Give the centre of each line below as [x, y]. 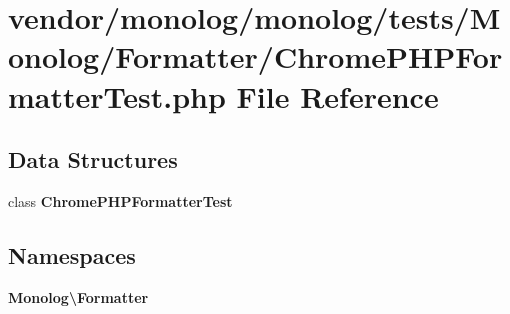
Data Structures [93, 159]
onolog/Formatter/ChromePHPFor [255, 56]
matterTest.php [117, 95]
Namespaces [72, 254]
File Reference [337, 95]
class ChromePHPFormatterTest [120, 200]
